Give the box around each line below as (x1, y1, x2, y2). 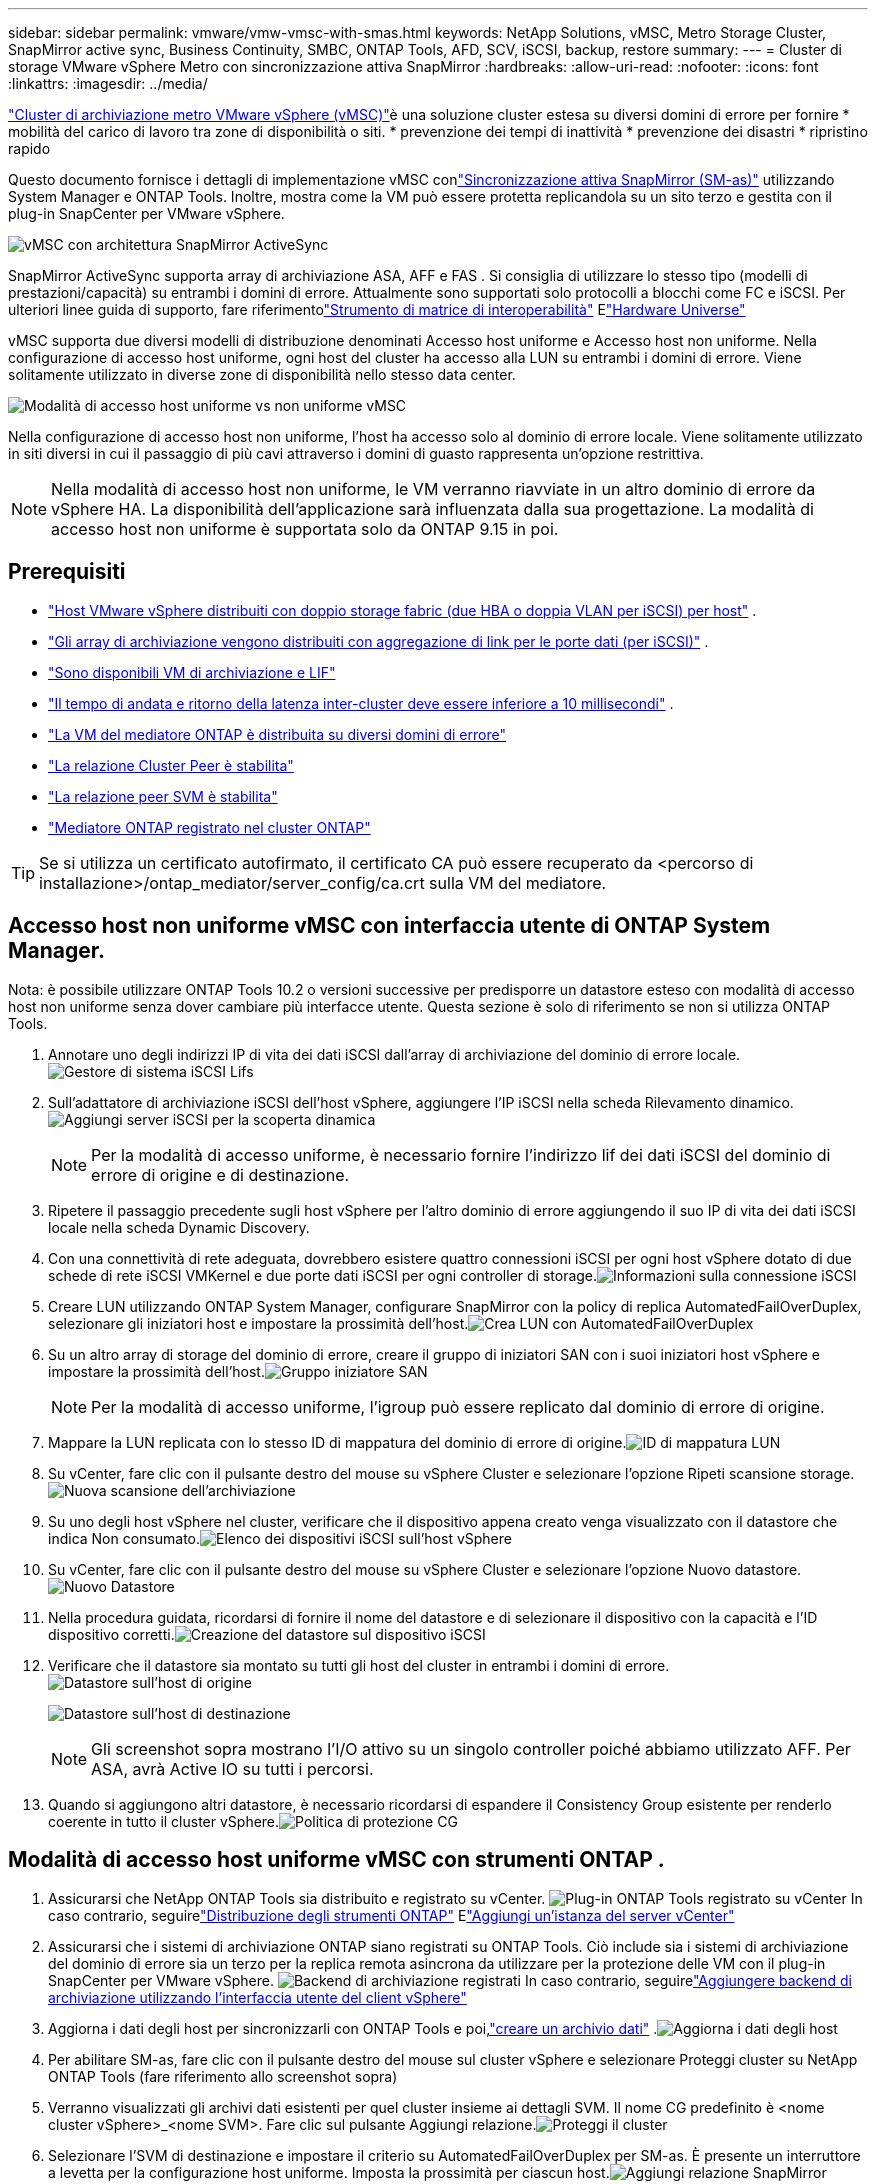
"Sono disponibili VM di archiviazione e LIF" (48, 663, 336, 681)
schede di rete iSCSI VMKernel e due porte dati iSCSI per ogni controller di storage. (48, 1266, 598, 1284)
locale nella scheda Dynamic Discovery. (48, 1218, 310, 1236)
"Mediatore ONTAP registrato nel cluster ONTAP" (48, 818, 371, 836)
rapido (8, 140, 51, 157)
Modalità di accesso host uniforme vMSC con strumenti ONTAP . (8, 1847, 665, 1873)
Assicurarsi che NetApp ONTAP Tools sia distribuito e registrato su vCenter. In (48, 1889, 863, 1907)
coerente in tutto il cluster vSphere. (48, 1812, 280, 1830)
